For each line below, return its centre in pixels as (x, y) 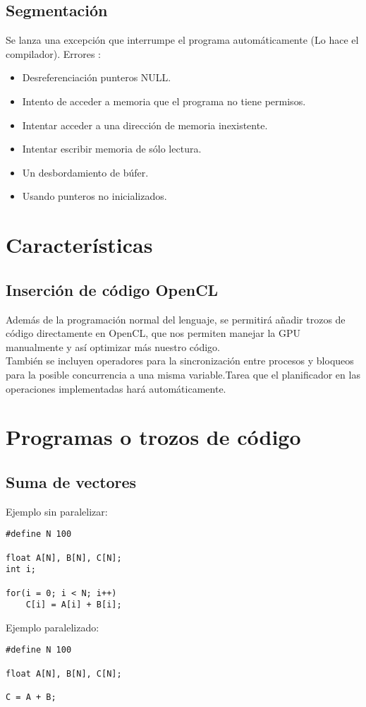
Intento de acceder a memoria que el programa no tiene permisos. (164, 101)
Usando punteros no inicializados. (94, 196)
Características (79, 245)
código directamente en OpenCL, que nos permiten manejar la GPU (153, 333)
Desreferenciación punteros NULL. (97, 77)
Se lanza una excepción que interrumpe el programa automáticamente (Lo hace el (182, 40)
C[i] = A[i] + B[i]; (74, 605)
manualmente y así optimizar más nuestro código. (113, 346)
